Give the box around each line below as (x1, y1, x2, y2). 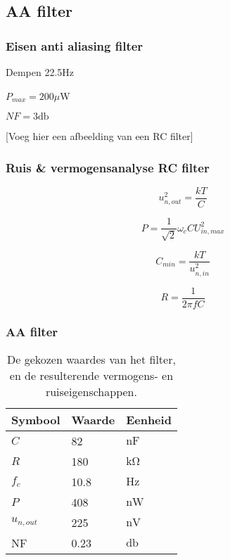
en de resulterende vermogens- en (9, 367, 174, 383)
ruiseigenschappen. (45, 383, 137, 400)
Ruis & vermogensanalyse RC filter (6, 158, 210, 176)
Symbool (11, 411, 60, 428)
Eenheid (126, 411, 172, 428)
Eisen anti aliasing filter (6, 37, 143, 54)
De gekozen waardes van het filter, (6, 350, 176, 367)
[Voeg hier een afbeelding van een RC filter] (6, 129, 193, 144)
